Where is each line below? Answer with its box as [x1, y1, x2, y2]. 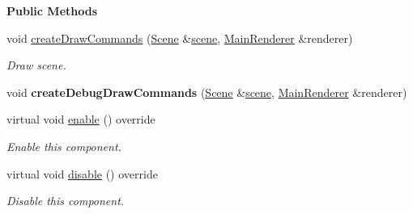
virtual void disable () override [6, 165, 158, 182]
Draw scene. [6, 57, 66, 73]
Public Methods [6, 2, 98, 19]
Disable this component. [6, 192, 125, 209]
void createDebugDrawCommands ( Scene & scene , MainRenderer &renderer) [6, 83, 407, 100]
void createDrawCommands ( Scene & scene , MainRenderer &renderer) [6, 29, 353, 46]
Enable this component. [6, 137, 121, 154]
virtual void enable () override [6, 111, 155, 128]
